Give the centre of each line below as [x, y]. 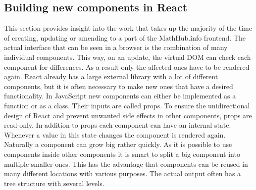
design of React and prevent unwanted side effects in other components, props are [128, 115]
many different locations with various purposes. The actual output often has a [123, 173]
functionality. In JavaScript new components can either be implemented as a [120, 96]
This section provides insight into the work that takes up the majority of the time [128, 28]
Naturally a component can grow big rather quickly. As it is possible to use [118, 144]
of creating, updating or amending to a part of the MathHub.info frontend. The [125, 37]
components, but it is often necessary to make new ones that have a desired [119, 86]
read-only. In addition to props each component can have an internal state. [118, 125]
